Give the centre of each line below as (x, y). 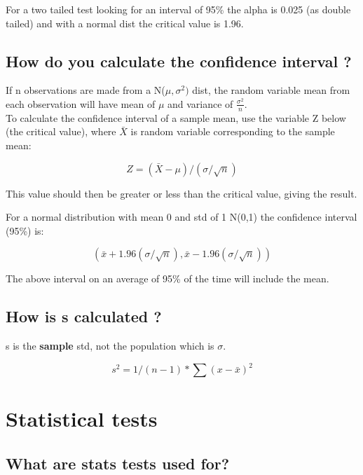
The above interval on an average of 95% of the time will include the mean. (167, 278)
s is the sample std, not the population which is (110, 346)
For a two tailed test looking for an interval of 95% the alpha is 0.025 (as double (178, 9)
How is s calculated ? (84, 316)
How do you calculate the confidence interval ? (179, 61)
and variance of (200, 103)
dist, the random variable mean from (271, 90)
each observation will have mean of (81, 103)
